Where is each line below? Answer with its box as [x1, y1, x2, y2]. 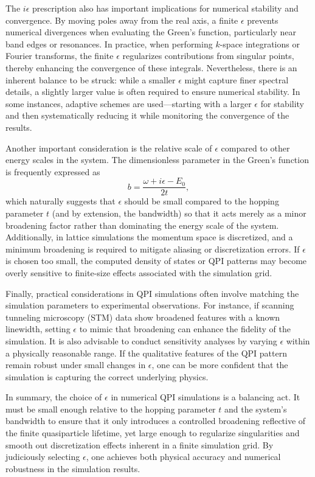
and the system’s [224, 402, 287, 415]
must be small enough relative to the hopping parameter [5, 402, 216, 415]
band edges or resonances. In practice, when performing [5, 37, 213, 50]
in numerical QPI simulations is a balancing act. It [111, 391, 300, 403]
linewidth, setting [5, 322, 71, 335]
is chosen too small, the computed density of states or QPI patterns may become [5, 254, 307, 267]
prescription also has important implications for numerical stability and [32, 2, 299, 14]
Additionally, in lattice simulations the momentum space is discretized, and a [5, 231, 293, 243]
